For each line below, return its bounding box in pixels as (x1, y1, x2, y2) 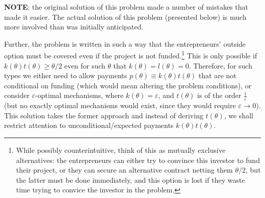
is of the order (197, 90, 242, 101)
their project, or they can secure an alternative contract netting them (16, 164, 233, 175)
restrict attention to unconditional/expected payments (4, 120, 174, 130)
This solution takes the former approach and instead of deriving (4, 110, 203, 120)
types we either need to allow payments (4, 70, 127, 81)
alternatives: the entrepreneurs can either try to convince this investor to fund (16, 154, 260, 165)
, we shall (224, 110, 253, 120)
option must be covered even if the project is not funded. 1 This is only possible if (4, 49, 257, 61)
